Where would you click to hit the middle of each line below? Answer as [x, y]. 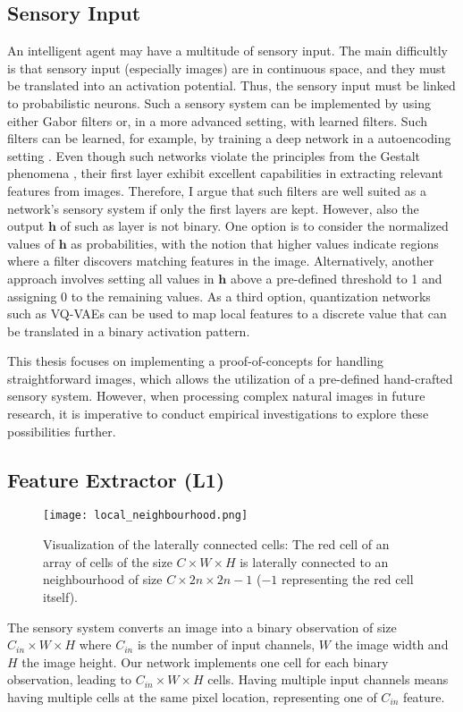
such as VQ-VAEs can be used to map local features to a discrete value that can [227, 314]
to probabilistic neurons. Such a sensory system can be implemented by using [219, 102]
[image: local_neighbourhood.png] [146, 516]
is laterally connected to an [314, 561]
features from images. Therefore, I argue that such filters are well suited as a [217, 190]
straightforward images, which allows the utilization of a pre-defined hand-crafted [230, 378]
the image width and [391, 644]
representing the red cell [347, 579]
